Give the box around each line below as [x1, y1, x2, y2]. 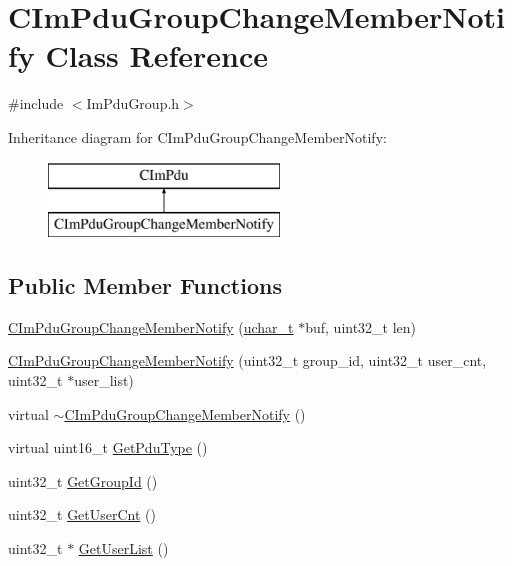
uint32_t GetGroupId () [8, 470, 158, 491]
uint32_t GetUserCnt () [8, 504, 157, 525]
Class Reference [45, 35, 269, 76]
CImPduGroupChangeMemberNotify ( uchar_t [8, 316, 294, 337]
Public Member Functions [8, 270, 282, 301]
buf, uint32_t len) [305, 316, 417, 337]
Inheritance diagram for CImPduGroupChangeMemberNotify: [8, 126, 387, 147]
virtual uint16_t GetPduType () [8, 437, 208, 458]
